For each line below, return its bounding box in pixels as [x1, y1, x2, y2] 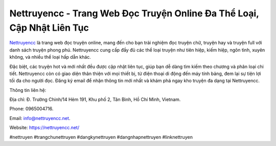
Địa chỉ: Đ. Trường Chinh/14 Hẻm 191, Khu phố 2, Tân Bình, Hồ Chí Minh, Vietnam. [9, 96, 181, 103]
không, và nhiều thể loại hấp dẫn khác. [9, 54, 91, 60]
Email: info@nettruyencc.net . [9, 115, 71, 121]
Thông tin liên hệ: [9, 87, 47, 93]
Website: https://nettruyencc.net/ [9, 125, 79, 131]
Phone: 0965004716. [9, 106, 54, 112]
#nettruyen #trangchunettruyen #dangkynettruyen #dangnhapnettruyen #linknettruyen [9, 134, 193, 140]
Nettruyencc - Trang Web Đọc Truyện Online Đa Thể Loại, [9, 8, 259, 19]
